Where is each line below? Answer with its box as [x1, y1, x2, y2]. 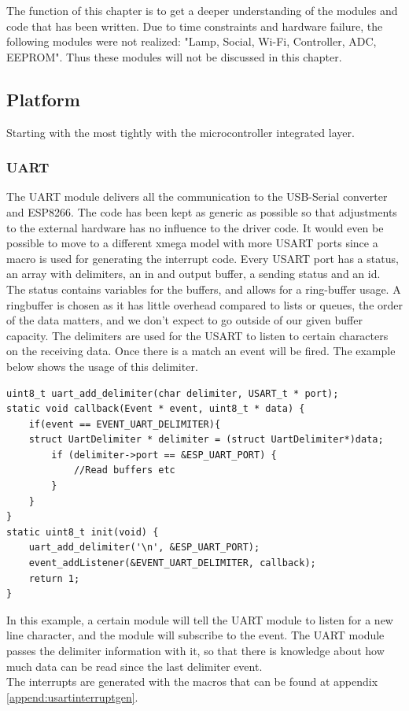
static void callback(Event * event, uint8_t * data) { [6, 403, 305, 415]
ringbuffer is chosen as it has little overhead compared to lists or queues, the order [6, 296, 403, 313]
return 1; [28, 572, 80, 584]
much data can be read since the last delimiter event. [6, 657, 263, 674]
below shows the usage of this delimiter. [6, 357, 198, 374]
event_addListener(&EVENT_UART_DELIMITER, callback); [28, 557, 316, 569]
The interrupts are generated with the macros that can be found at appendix [6, 673, 378, 690]
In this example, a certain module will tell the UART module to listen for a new [6, 611, 393, 628]
